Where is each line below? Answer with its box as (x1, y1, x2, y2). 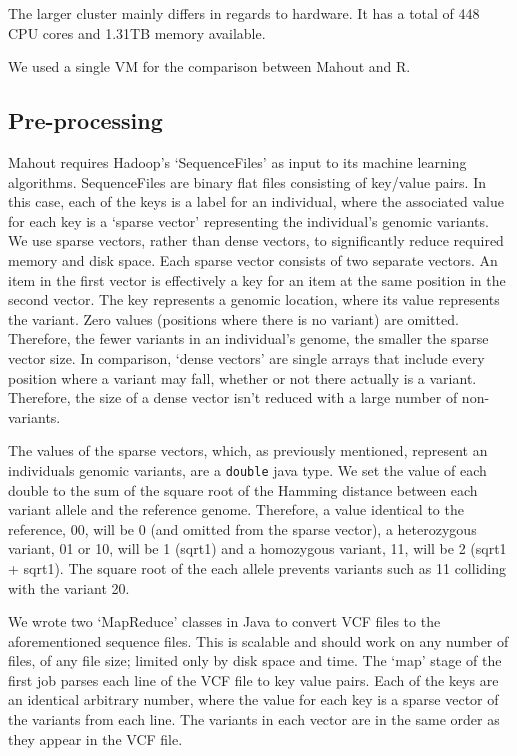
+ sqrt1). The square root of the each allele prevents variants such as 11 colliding (8, 557, 507, 578)
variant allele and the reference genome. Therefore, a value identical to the (8, 499, 464, 520)
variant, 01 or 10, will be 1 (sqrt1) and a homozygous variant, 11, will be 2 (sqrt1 (8, 538, 507, 559)
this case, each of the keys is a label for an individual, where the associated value (8, 191, 504, 212)
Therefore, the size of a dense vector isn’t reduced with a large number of (8, 387, 458, 408)
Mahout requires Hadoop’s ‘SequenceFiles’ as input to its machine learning (8, 151, 467, 172)
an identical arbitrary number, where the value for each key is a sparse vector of (8, 689, 499, 710)
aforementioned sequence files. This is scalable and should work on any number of (8, 630, 509, 651)
